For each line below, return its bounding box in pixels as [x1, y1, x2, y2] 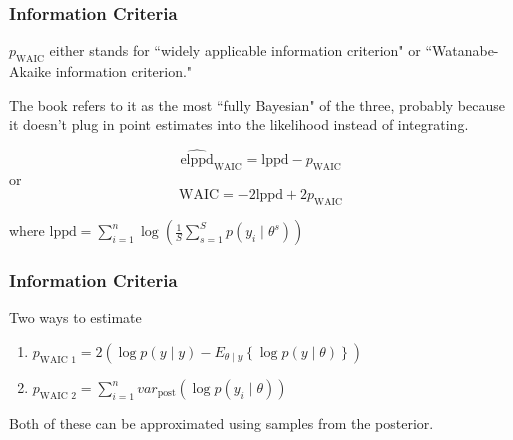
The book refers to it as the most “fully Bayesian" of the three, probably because [9, 94, 505, 115]
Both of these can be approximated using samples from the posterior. [9, 413, 434, 434]
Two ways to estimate [9, 307, 142, 328]
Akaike [9, 61, 51, 82]
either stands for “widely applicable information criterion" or [49, 40, 421, 61]
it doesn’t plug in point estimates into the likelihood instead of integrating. [9, 114, 469, 135]
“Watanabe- [425, 40, 499, 61]
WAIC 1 [39, 354, 77, 365]
